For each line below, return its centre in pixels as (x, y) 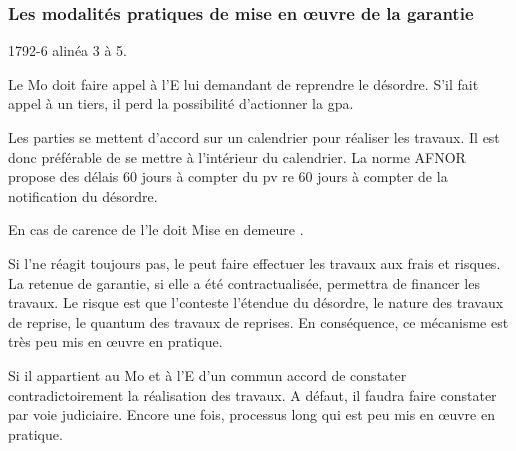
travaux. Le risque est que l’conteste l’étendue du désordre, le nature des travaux (256, 302)
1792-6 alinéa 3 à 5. (67, 50)
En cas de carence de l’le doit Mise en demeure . (156, 229)
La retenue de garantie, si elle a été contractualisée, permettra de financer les (244, 282)
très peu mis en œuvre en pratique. (115, 341)
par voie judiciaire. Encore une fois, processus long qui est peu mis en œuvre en (251, 414)
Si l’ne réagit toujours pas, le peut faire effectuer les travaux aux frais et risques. (254, 262)
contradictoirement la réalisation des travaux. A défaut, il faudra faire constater (252, 394)
